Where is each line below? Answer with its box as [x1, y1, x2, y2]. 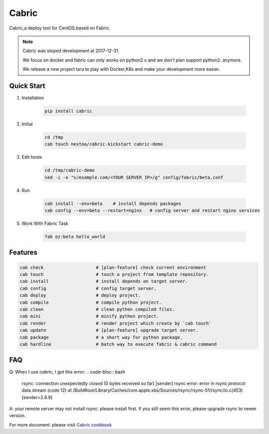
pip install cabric [44, 108, 92, 114]
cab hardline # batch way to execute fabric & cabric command [19, 341, 217, 347]
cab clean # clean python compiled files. [19, 306, 175, 312]
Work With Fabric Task [21, 220, 68, 226]
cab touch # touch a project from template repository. [19, 272, 209, 277]
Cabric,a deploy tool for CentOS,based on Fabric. [9, 25, 111, 31]
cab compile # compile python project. [19, 299, 162, 305]
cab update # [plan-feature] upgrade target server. [19, 327, 199, 333]
